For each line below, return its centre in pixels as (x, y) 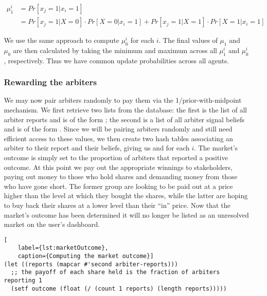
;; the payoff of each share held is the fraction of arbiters (115, 272)
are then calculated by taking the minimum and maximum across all (115, 50)
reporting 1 (23, 281)
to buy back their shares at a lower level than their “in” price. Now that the (117, 205)
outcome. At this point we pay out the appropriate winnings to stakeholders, (118, 167)
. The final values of (188, 40)
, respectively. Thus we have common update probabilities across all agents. (116, 60)
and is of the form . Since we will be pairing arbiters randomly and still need (118, 129)
